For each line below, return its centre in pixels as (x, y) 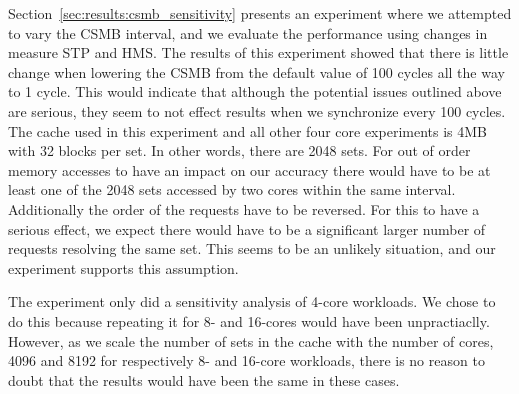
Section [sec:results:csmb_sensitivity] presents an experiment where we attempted (260, 13)
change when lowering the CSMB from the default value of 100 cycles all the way (256, 71)
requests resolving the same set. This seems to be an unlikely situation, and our (252, 248)
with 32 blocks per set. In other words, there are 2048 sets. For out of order (239, 150)
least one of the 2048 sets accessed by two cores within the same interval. (232, 189)
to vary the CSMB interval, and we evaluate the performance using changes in (248, 32)
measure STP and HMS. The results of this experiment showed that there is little (258, 52)
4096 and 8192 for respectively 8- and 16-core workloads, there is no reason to (246, 360)
